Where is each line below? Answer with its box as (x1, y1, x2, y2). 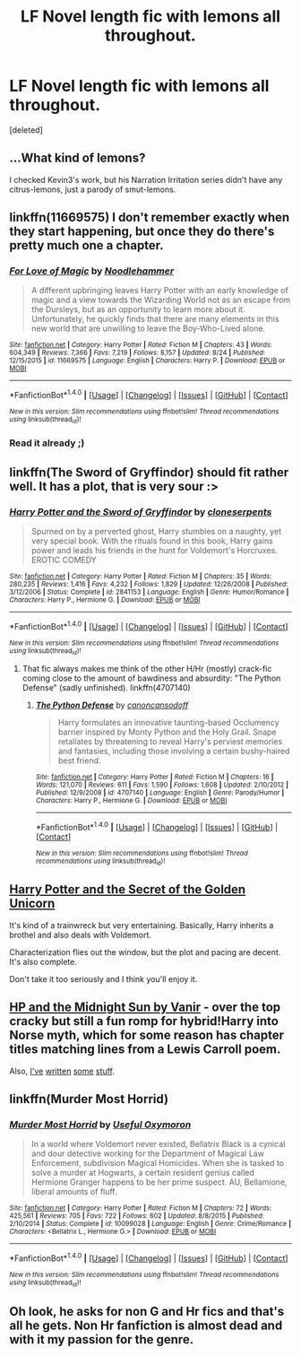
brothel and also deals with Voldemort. (9, 929, 152, 940)
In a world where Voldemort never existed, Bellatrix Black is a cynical (30, 1139, 286, 1150)
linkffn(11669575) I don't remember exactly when (9, 210, 290, 225)
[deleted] (9, 124, 43, 135)
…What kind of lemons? (9, 151, 146, 166)
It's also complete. (9, 956, 78, 967)
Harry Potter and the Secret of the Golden (9, 882, 246, 898)
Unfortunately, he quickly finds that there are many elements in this (30, 314, 279, 325)
